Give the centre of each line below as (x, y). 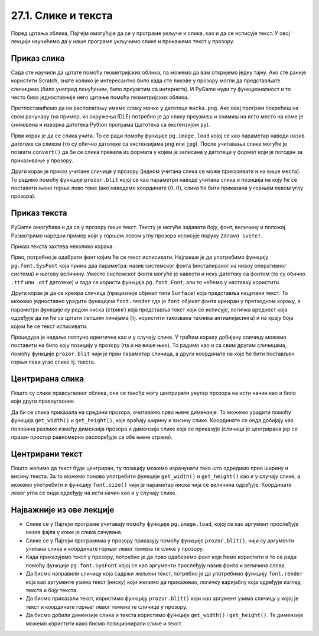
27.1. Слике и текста (62, 15)
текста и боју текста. (52, 590)
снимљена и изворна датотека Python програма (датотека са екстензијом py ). (110, 125)
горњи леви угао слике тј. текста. (53, 362)
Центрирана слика (48, 379)
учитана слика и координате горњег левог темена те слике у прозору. (115, 549)
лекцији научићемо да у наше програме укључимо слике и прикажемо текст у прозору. (123, 41)
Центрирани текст (47, 454)
